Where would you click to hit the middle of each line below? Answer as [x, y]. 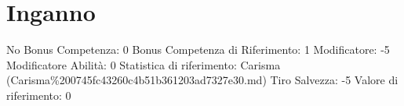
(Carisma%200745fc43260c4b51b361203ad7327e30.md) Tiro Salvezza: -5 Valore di [202, 80]
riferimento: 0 [39, 95]
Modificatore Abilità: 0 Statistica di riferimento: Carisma [144, 64]
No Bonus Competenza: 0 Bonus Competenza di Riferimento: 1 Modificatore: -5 [198, 49]
